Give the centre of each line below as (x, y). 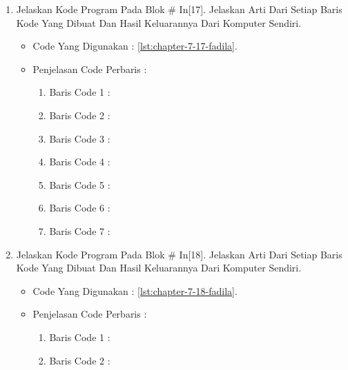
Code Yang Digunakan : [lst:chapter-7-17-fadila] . (135, 46)
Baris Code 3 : (80, 138)
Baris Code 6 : (80, 208)
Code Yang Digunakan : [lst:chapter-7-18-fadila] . (135, 290)
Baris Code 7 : (80, 230)
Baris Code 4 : (80, 162)
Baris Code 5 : (80, 184)
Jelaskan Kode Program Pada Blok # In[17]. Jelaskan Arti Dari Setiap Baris (179, 9)
